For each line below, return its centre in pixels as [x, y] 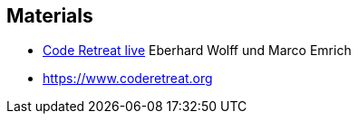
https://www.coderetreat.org [128, 79]
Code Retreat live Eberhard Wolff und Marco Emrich [197, 51]
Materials [50, 16]
